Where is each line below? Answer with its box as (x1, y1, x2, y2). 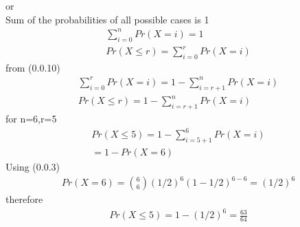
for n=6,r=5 (5, 111, 57, 126)
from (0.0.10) (5, 60, 60, 74)
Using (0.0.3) (5, 160, 60, 174)
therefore (5, 192, 43, 206)
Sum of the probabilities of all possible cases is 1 (5, 12, 209, 26)
